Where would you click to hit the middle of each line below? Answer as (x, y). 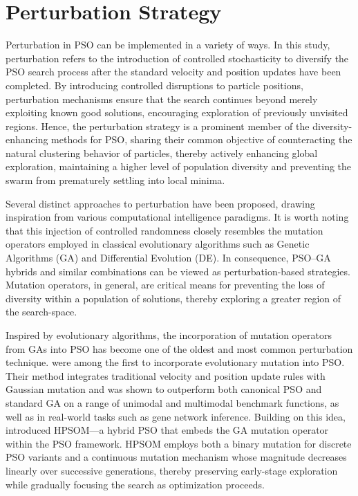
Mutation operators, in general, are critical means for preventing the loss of (165, 285)
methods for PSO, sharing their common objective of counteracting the (202, 139)
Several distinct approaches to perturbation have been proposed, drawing (160, 203)
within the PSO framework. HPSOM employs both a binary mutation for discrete (179, 443)
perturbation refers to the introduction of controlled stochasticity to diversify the (177, 58)
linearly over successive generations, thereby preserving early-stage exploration (172, 470)
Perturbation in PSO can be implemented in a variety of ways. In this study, (168, 45)
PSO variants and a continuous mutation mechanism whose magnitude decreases (176, 457)
